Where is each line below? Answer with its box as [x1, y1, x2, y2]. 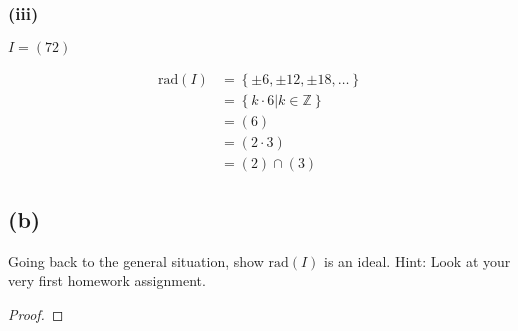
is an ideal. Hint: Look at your [324, 250, 511, 271]
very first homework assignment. [8, 270, 206, 291]
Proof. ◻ [8, 303, 64, 324]
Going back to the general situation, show [8, 250, 264, 271]
